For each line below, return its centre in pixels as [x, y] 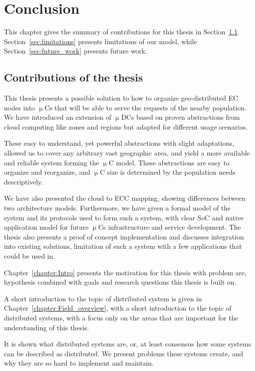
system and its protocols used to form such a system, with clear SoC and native [124, 217]
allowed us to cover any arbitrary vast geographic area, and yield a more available [127, 153]
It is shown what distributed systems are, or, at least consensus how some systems [127, 344]
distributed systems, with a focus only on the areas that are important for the [121, 317]
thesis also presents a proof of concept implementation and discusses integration [124, 236]
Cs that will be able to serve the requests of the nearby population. [145, 107]
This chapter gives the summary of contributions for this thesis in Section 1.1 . [122, 32]
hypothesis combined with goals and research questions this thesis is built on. [120, 282]
